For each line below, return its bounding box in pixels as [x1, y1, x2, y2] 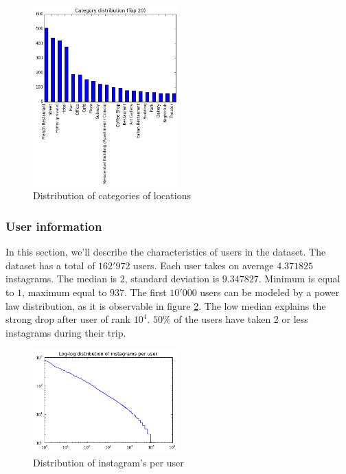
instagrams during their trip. [5, 325, 126, 339]
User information [5, 217, 102, 234]
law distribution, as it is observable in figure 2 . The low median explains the [5, 298, 326, 313]
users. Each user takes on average [133, 258, 274, 272]
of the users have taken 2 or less [174, 312, 308, 326]
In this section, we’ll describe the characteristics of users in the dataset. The [5, 245, 326, 259]
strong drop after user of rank [5, 312, 130, 326]
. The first [124, 285, 167, 300]
